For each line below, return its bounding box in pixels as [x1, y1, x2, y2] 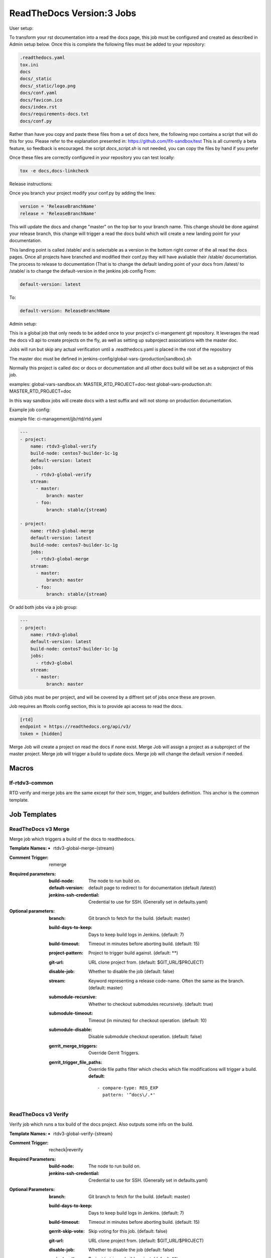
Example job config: [9, 407, 51, 413]
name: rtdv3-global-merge [30, 528, 94, 533]
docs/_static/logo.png [20, 83, 76, 89]
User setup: [9, 25, 34, 31]
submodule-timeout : [49, 1010, 93, 1016]
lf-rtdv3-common [9, 779, 54, 787]
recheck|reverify [49, 1147, 83, 1153]
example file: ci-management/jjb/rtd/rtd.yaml [9, 416, 102, 422]
